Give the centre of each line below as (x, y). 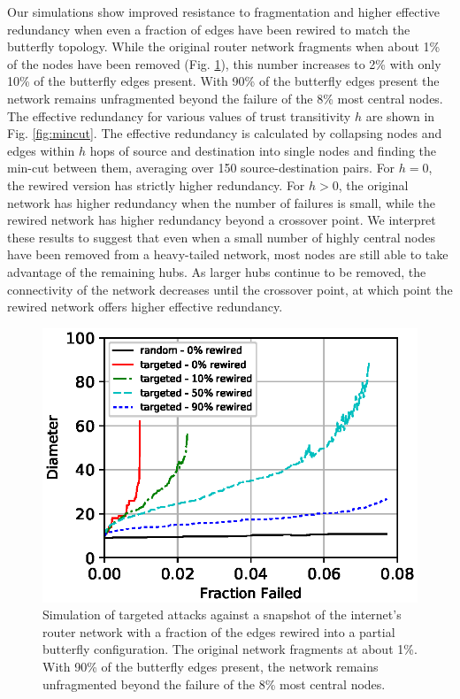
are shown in (400, 115)
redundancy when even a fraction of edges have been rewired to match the (209, 29)
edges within (41, 150)
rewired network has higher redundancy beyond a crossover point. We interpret (222, 220)
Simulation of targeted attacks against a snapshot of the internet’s (222, 615)
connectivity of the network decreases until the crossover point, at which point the (230, 289)
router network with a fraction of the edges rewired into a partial (219, 631)
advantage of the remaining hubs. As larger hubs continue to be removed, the (217, 271)
